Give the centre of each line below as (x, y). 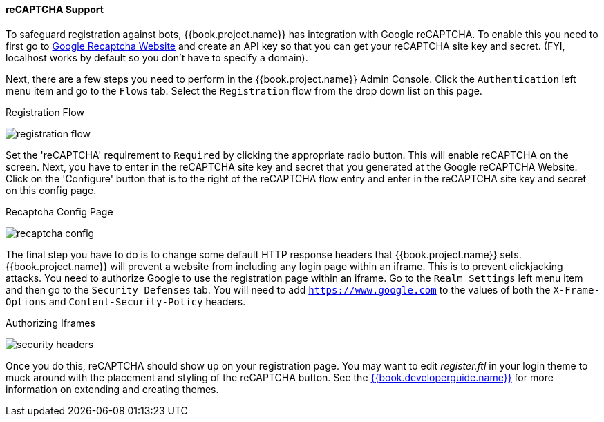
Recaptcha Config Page (59, 211)
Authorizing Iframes (50, 323)
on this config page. (51, 190)
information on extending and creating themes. (112, 389)
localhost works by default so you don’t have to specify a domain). (157, 57)
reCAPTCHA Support (55, 9)
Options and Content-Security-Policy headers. (126, 301)
